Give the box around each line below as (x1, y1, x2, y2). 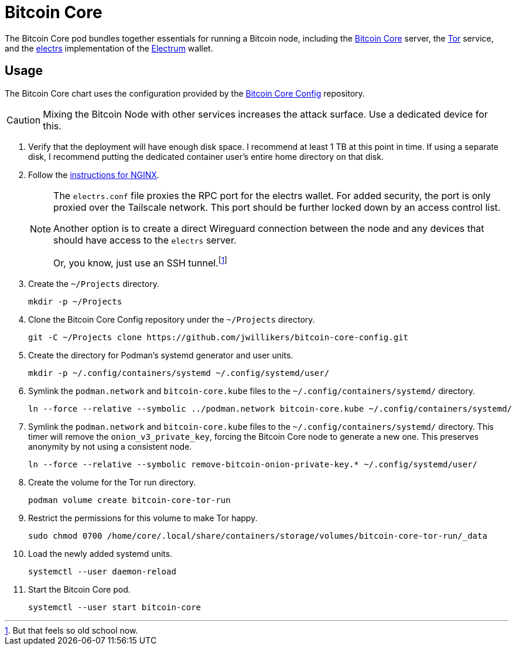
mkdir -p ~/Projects (28, 296, 122, 306)
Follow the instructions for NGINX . (28, 169, 159, 180)
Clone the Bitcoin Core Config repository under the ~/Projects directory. (28, 314, 315, 324)
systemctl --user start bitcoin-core (28, 602, 201, 612)
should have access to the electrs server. (53, 234, 237, 246)
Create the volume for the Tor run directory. (28, 477, 196, 487)
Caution (6, 114, 41, 126)
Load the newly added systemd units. (28, 548, 173, 559)
